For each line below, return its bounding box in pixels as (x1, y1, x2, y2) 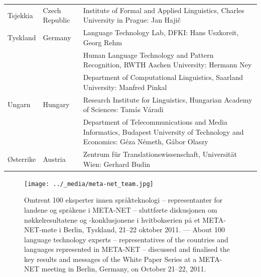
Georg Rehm (83, 37, 122, 47)
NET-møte (24, 224, 57, 235)
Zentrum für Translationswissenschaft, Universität (83, 148, 237, 159)
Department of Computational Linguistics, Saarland (83, 72, 243, 82)
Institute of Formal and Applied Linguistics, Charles (83, 5, 244, 15)
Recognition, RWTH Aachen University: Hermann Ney (83, 59, 252, 70)
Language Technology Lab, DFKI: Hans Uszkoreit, (83, 27, 239, 38)
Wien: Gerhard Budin (83, 158, 151, 169)
